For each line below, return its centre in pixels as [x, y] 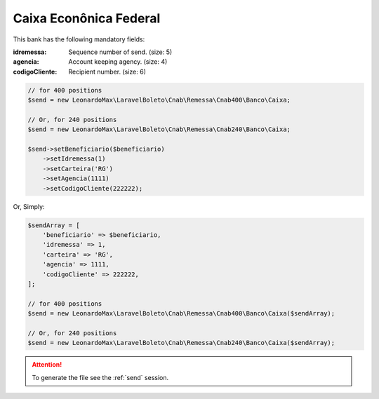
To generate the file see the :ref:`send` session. [100, 377]
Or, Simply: [29, 206]
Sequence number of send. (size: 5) [120, 52]
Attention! [47, 365]
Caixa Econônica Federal [87, 18]
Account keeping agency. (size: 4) [118, 62]
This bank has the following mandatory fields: [79, 39]
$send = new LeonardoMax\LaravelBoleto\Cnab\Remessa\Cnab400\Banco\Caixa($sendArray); [181, 313]
